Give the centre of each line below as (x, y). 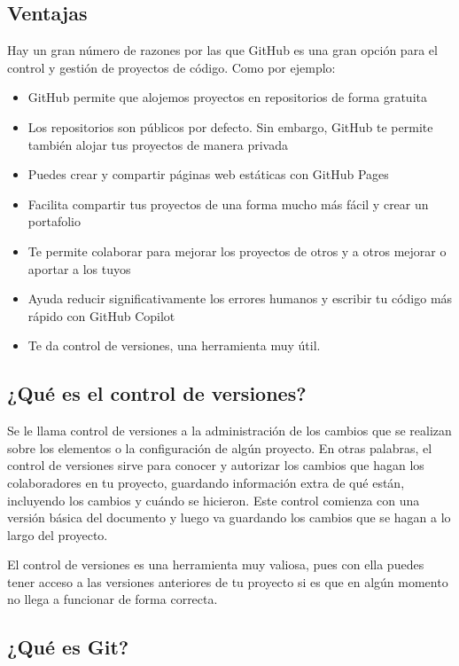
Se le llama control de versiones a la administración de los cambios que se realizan (229, 431)
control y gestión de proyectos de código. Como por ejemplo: (171, 67)
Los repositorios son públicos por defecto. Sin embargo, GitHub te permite (230, 126)
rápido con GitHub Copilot (101, 315)
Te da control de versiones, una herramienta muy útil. (174, 345)
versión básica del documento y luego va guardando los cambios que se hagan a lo (229, 517)
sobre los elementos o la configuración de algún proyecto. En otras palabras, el (220, 447)
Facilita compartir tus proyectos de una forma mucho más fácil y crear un (228, 204)
